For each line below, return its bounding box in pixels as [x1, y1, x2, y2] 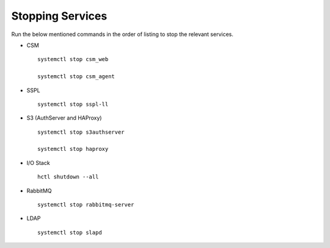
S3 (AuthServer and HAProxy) [26, 114, 102, 122]
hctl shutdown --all [37, 173, 99, 180]
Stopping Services [11, 9, 108, 23]
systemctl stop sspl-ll [37, 101, 109, 108]
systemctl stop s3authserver [37, 128, 125, 136]
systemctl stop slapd [37, 229, 102, 236]
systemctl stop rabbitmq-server [37, 202, 134, 208]
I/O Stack [26, 159, 50, 166]
